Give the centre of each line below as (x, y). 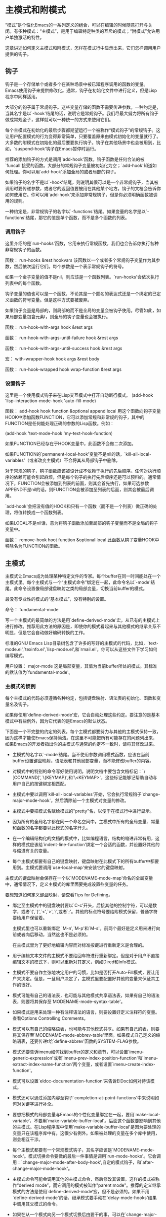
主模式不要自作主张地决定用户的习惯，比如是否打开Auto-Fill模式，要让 (84, 972)
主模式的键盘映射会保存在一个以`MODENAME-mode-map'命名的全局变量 (79, 878)
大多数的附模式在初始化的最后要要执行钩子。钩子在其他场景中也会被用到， (81, 143)
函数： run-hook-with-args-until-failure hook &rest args (62, 338)
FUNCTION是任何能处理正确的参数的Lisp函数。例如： (60, 424)
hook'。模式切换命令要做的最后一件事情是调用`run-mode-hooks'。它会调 (86, 1156)
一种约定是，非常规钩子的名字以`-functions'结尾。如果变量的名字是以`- (77, 211)
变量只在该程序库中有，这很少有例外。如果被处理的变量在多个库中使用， (86, 1133)
